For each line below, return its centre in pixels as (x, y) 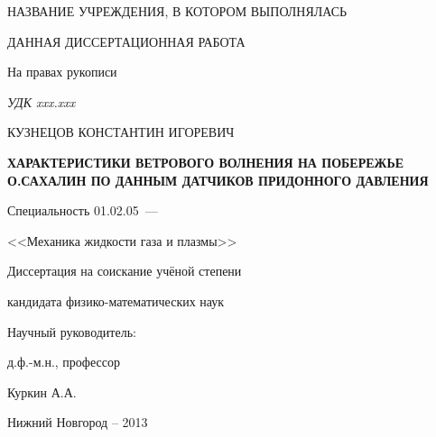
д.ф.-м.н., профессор (64, 362)
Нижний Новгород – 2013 (78, 422)
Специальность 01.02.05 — (83, 210)
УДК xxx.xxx (42, 101)
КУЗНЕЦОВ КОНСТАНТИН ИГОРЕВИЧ (121, 132)
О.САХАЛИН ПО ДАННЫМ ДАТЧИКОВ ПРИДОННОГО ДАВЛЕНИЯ (218, 180)
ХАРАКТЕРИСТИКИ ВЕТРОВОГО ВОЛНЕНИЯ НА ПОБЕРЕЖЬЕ (206, 162)
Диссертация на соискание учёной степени (125, 271)
